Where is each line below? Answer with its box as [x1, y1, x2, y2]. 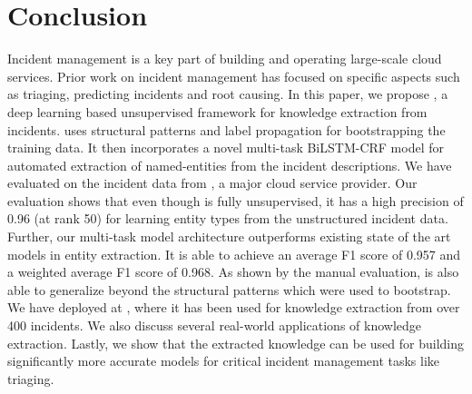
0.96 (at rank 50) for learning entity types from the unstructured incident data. [7, 209, 448, 228]
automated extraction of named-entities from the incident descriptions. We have [7, 155, 452, 174]
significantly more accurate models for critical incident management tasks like [7, 351, 440, 370]
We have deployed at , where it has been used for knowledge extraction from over [7, 298, 460, 317]
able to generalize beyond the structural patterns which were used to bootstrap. [7, 280, 451, 299]
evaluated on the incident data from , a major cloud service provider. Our [7, 173, 418, 192]
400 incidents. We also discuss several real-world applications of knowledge [7, 316, 422, 335]
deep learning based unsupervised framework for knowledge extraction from [7, 102, 428, 121]
